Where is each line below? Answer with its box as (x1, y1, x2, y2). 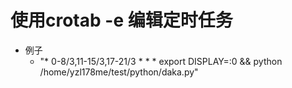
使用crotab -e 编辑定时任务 (10, 9, 233, 32)
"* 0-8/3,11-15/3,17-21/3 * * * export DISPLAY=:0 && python (39, 55, 283, 67)
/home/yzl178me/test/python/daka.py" (39, 66, 199, 78)
